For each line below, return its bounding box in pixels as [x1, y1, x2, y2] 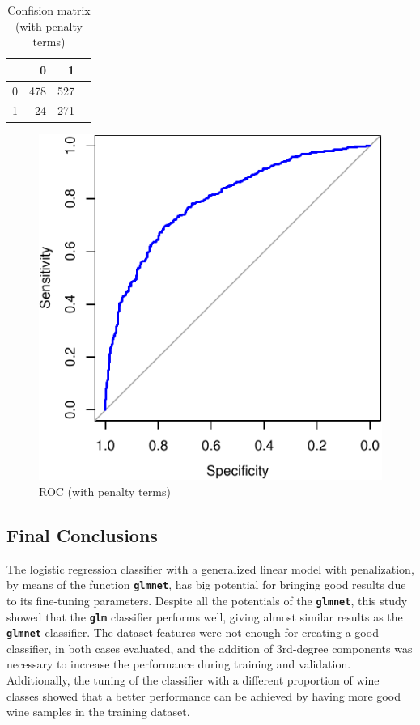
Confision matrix [7, 2, 91, 18]
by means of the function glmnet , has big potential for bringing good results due [6, 576, 406, 593]
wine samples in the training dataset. [6, 703, 190, 720]
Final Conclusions [6, 522, 158, 547]
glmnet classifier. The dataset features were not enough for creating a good [6, 624, 379, 641]
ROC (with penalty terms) [39, 482, 171, 499]
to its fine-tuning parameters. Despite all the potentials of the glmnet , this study [6, 591, 408, 608]
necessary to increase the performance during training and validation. [6, 655, 351, 672]
